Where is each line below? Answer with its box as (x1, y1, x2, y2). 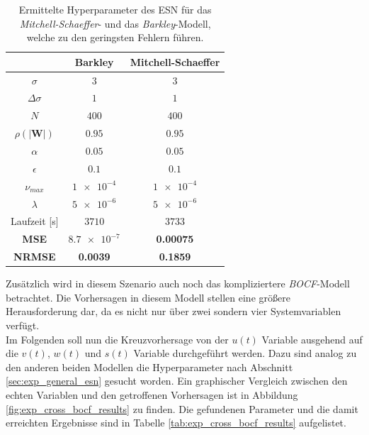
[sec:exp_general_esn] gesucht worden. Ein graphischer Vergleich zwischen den (6, 373, 348, 388)
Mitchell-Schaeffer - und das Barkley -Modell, (19, 16, 211, 31)
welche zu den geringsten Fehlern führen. (26, 30, 204, 45)
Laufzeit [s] (11, 214, 59, 228)
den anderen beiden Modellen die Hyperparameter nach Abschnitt (6, 359, 293, 374)
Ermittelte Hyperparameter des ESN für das (18, 2, 212, 16)
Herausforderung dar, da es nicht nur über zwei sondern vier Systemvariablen (6, 304, 341, 319)
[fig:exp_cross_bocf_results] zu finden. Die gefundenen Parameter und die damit (6, 401, 358, 416)
